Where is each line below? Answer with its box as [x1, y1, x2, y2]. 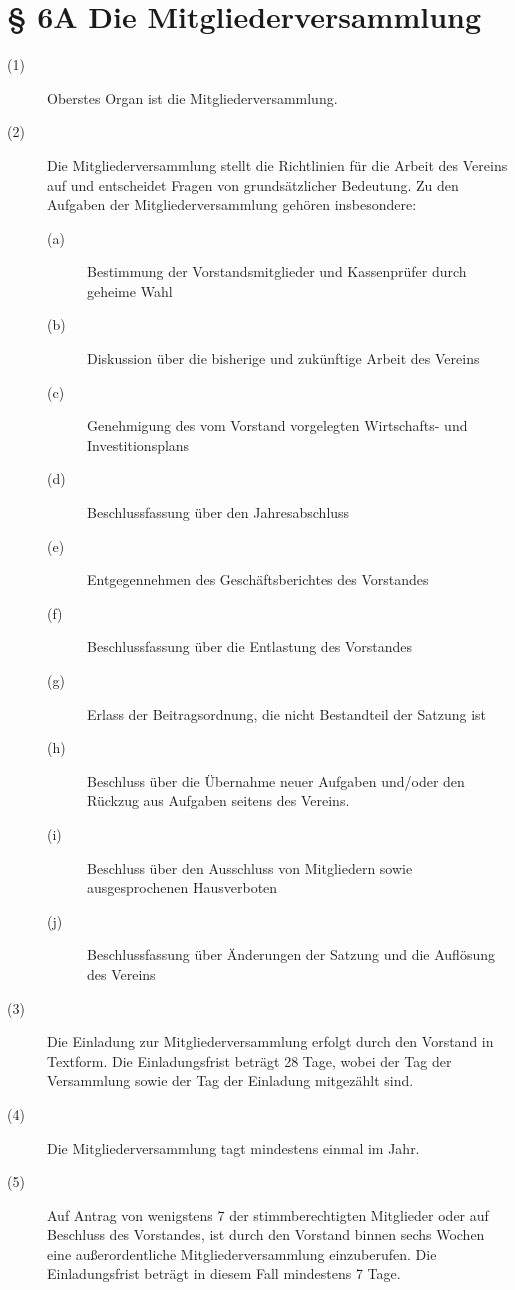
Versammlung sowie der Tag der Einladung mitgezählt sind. [47, 1070, 414, 1091]
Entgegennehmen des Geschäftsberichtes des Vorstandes [87, 569, 429, 590]
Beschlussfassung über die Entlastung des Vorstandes [87, 636, 413, 657]
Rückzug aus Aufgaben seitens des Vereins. [87, 790, 350, 811]
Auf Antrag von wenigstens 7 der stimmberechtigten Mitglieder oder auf [47, 1204, 489, 1225]
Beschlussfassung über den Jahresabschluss [87, 502, 350, 523]
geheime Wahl [87, 280, 173, 301]
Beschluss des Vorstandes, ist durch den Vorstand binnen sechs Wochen [47, 1224, 485, 1245]
